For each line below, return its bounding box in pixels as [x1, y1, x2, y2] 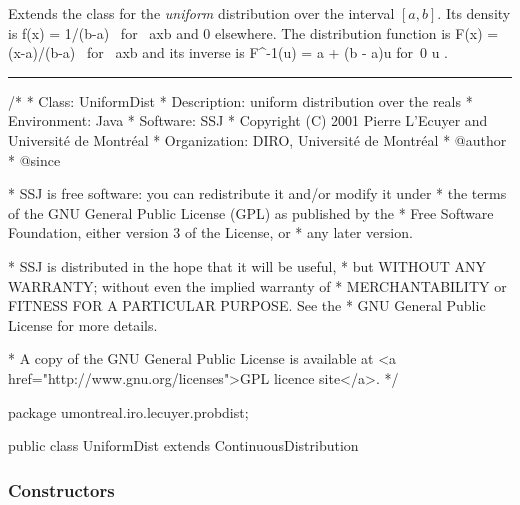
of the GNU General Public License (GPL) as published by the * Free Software [8, 202, 494, 223]
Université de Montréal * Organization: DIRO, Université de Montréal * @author [8, 129, 507, 150]
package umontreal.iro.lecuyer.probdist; [8, 401, 249, 422]
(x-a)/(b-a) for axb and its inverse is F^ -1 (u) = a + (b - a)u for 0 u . [8, 42, 449, 63]
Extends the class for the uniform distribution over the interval [8, 3, 395, 23]
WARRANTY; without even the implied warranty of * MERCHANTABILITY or [8, 275, 507, 296]
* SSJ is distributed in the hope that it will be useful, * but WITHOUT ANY [8, 255, 487, 276]
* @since [8, 149, 61, 170]
